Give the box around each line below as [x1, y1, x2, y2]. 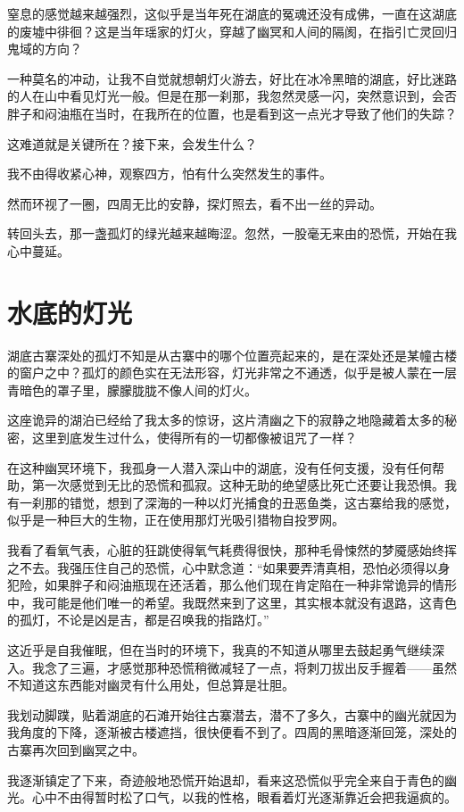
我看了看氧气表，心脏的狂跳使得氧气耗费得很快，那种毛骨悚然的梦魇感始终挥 [7, 541, 457, 559]
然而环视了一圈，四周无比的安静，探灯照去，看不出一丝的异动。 [7, 194, 382, 212]
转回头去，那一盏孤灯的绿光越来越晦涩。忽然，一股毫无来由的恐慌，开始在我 [7, 224, 457, 243]
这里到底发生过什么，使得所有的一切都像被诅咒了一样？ [31, 428, 357, 447]
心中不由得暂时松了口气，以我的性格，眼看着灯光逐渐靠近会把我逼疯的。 [31, 788, 457, 807]
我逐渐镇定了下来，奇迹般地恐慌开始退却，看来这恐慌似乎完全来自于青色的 [7, 770, 444, 789]
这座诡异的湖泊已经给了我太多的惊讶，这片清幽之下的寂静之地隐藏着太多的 [7, 410, 444, 429]
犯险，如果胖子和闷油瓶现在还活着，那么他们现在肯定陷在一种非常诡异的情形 [7, 576, 457, 594]
